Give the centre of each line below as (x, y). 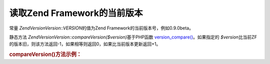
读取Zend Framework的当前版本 (76, 13)
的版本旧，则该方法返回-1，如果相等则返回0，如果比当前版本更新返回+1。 (85, 44)
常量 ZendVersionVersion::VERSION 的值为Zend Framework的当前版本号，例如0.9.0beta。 (101, 28)
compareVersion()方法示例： (45, 54)
